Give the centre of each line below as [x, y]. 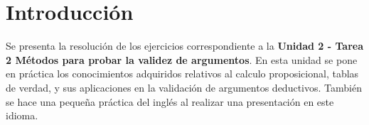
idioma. [22, 115]
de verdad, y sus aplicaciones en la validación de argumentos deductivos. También [184, 87]
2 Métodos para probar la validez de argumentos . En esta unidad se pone [182, 59]
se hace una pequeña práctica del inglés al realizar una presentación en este [170, 101]
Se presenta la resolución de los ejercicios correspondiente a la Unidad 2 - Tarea [184, 46]
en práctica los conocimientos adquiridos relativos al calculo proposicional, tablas [182, 74]
